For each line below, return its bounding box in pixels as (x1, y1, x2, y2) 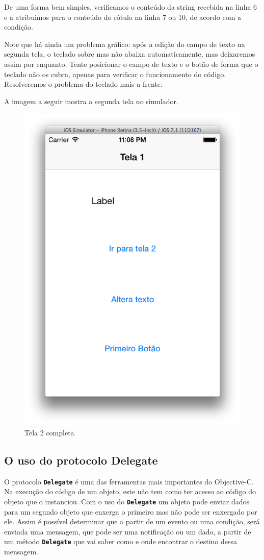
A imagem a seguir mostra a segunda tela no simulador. (4, 95, 178, 106)
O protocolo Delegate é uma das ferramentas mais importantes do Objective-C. (4, 476, 254, 486)
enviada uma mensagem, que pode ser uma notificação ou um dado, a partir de (4, 526, 251, 537)
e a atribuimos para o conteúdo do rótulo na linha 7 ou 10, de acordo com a (4, 11, 241, 22)
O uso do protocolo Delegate (4, 452, 158, 468)
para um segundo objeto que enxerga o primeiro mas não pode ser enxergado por (4, 506, 257, 517)
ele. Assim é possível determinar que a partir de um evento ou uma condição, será (4, 516, 260, 527)
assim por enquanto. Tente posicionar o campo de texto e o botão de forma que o (4, 58, 258, 69)
